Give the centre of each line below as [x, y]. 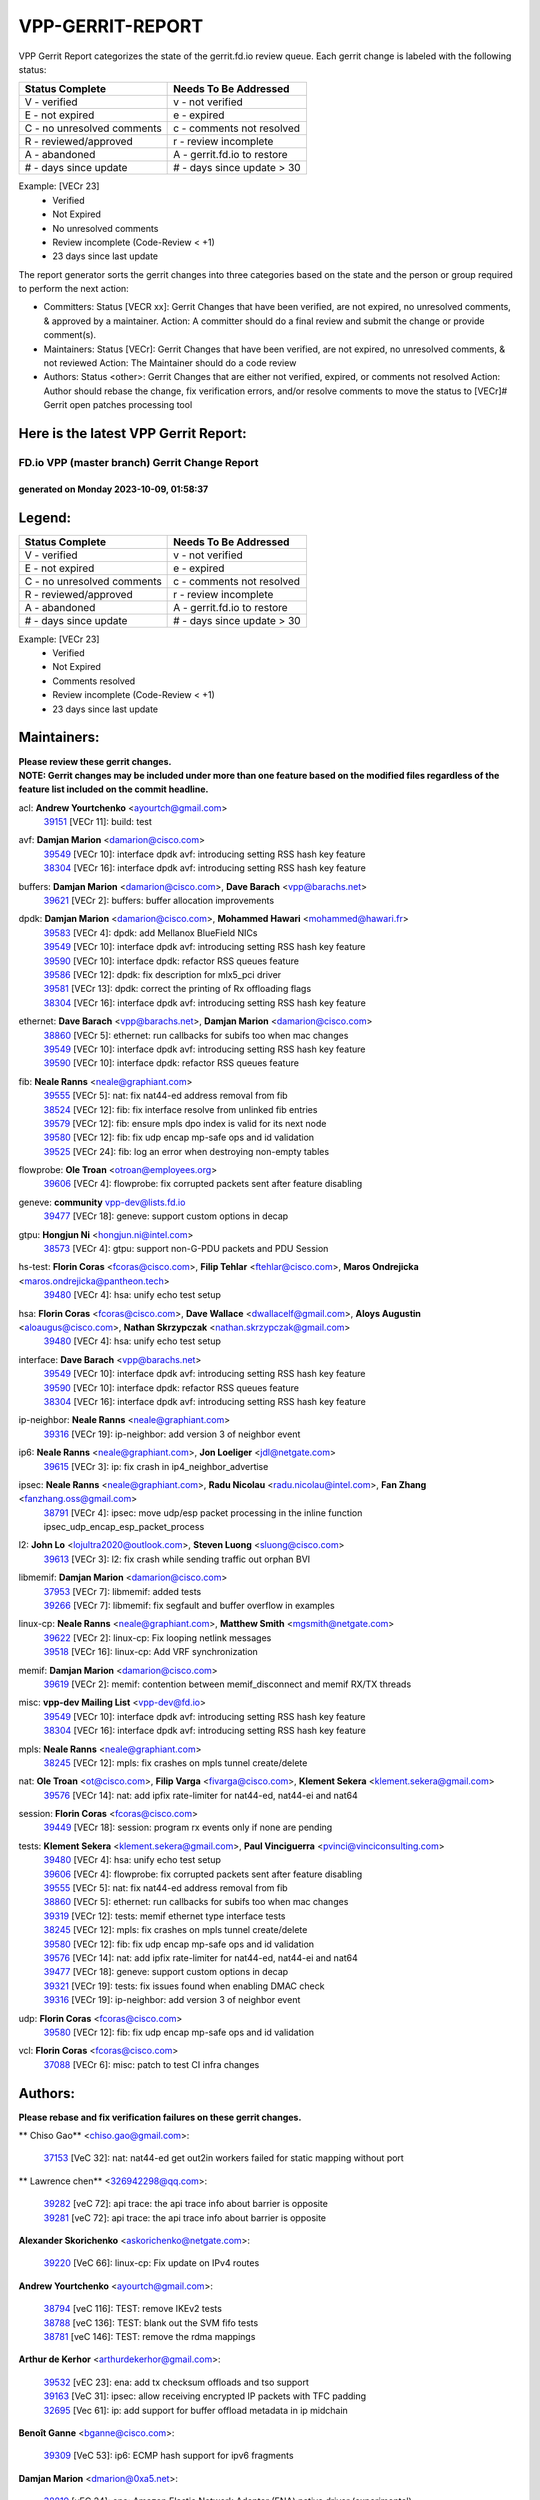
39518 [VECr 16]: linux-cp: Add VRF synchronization [151, 1652]
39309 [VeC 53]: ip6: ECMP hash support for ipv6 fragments [168, 2456]
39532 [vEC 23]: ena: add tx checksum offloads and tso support [176, 2382]
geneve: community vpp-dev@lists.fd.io [102, 1202]
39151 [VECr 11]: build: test [97, 822]
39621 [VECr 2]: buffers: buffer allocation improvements [159, 901]
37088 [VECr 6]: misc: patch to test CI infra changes [151, 2064]
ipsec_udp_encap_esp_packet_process [124, 1527]
